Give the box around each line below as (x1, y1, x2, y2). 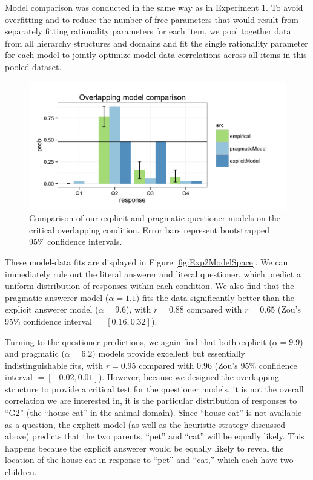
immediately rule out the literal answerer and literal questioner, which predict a (5, 267, 301, 280)
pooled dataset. (5, 60, 62, 73)
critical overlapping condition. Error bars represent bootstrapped (29, 223, 270, 236)
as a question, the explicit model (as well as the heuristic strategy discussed (5, 418, 286, 430)
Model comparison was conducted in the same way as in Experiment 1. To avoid (5, 1, 303, 13)
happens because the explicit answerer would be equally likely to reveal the (5, 441, 284, 454)
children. (5, 465, 37, 478)
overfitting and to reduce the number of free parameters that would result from (5, 13, 299, 25)
